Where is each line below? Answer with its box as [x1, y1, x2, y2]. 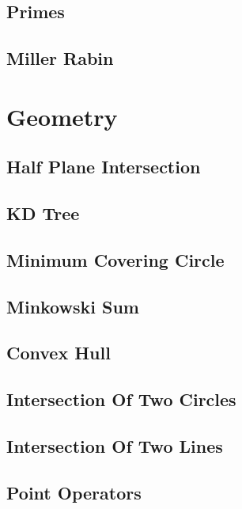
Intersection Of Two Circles [6, 387, 236, 412]
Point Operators [6, 480, 142, 504]
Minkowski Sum [6, 294, 139, 318]
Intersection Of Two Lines [6, 434, 223, 458]
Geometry [6, 100, 118, 132]
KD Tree [6, 201, 80, 226]
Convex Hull [6, 340, 111, 365]
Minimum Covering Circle [6, 247, 225, 272]
